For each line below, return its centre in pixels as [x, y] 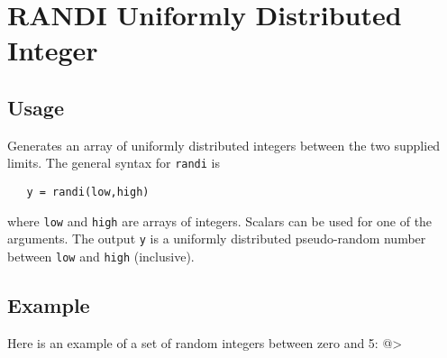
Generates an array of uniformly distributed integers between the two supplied [224, 145]
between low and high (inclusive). [101, 256]
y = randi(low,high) [88, 193]
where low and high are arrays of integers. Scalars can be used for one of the [220, 220]
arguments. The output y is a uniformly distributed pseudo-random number [217, 239]
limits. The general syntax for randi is [114, 163]
